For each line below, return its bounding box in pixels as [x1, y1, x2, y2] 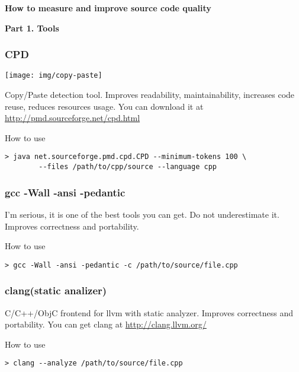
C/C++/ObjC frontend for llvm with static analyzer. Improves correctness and [5, 306, 294, 319]
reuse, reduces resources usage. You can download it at [5, 100, 204, 112]
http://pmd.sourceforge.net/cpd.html [5, 112, 140, 124]
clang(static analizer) [5, 283, 107, 298]
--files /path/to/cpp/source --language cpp [38, 163, 217, 171]
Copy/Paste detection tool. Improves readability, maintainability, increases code [5, 88, 295, 101]
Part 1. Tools [5, 21, 59, 34]
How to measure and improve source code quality [5, 2, 211, 14]
